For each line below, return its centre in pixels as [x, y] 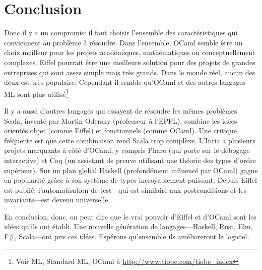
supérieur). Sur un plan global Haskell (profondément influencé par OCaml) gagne [131, 170]
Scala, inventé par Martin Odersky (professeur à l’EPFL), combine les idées [121, 120]
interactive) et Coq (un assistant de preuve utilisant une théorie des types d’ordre [130, 160]
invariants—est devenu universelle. [57, 200]
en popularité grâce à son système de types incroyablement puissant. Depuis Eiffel [130, 180]
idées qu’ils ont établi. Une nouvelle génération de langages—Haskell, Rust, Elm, [128, 226]
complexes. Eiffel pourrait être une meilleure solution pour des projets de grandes [130, 62]
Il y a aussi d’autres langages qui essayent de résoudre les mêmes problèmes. [122, 110]
